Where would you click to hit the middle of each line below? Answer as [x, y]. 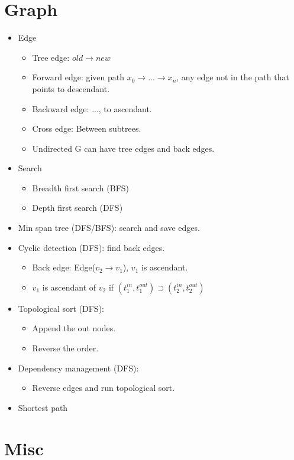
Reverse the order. [65, 348]
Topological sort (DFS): [61, 308]
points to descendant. [71, 88]
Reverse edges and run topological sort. [104, 388]
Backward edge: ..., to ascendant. [92, 108]
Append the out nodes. [74, 328]
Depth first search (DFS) [77, 208]
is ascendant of [69, 287]
